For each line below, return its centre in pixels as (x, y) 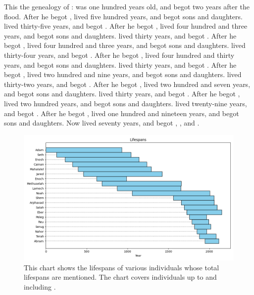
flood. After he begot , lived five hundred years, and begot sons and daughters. (123, 16)
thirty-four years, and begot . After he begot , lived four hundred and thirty (119, 55)
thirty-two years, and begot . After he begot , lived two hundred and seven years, (127, 84)
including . (40, 286)
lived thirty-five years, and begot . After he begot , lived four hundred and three (126, 26)
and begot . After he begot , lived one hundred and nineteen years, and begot (122, 113)
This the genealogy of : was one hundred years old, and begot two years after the (127, 6)
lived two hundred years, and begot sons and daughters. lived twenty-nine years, (126, 103)
